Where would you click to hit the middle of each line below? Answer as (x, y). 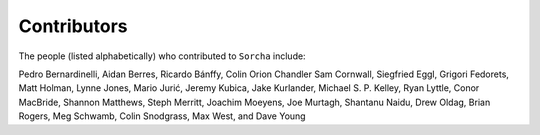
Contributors (73, 26)
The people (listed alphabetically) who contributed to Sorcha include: (162, 56)
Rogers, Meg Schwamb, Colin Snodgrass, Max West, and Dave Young (162, 116)
